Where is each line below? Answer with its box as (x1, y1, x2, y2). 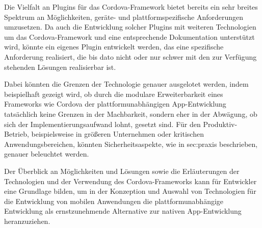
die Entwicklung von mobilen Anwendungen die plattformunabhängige (4, 195, 224, 206)
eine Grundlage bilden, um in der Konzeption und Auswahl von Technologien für (4, 186, 256, 196)
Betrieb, (4, 129, 29, 139)
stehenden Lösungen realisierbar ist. (4, 61, 116, 72)
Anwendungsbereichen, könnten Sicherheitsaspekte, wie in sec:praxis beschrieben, (4, 138, 258, 149)
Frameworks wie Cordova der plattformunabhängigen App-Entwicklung (4, 98, 226, 109)
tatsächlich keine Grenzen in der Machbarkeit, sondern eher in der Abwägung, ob (4, 108, 257, 119)
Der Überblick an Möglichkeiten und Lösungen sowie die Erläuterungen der (4, 165, 240, 176)
